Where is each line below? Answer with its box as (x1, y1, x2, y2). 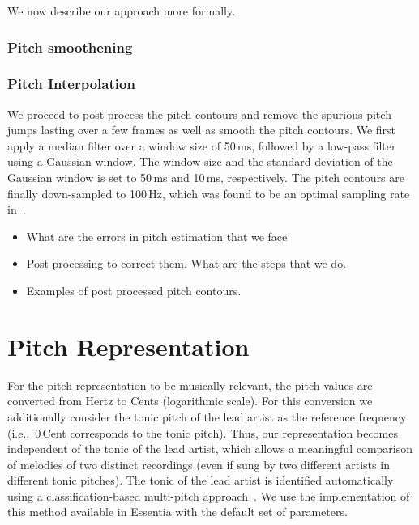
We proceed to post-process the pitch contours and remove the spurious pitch (7, 105, 391, 122)
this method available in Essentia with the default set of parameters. (7, 503, 348, 520)
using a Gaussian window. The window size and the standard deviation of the (7, 153, 393, 170)
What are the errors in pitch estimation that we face (26, 227, 288, 244)
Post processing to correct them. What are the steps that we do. (26, 255, 347, 272)
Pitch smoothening (7, 36, 133, 57)
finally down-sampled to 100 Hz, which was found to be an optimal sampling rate (7, 184, 410, 201)
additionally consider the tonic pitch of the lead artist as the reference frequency (7, 408, 407, 425)
